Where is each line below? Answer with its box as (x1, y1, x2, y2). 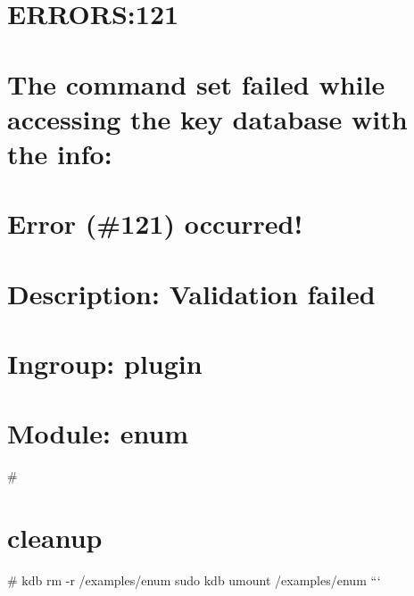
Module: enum (7, 415, 189, 451)
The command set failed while (7, 65, 385, 102)
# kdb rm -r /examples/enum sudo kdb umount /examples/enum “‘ (7, 571, 381, 590)
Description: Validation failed (7, 275, 376, 311)
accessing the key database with (7, 100, 408, 137)
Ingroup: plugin (7, 345, 203, 382)
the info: (7, 135, 112, 171)
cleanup (7, 519, 103, 556)
